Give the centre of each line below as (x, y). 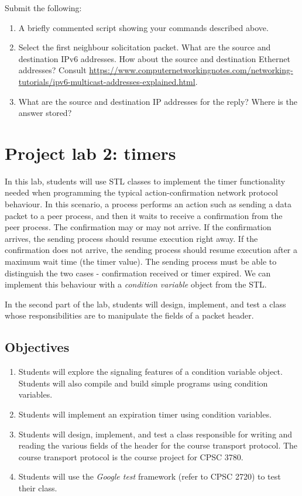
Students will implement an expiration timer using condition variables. (145, 414)
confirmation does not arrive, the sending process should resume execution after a (151, 250)
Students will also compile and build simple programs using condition (143, 383)
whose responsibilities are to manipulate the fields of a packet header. (129, 315)
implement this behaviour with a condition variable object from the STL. (136, 284)
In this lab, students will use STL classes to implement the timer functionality (145, 181)
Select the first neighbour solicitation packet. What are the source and (145, 47)
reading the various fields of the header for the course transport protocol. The (158, 445)
